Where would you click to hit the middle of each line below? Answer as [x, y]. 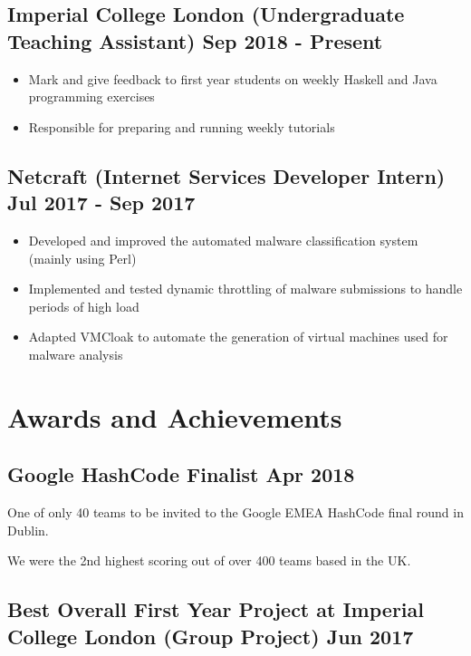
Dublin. [28, 530]
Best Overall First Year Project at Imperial [216, 609]
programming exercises [91, 96]
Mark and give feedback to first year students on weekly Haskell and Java [233, 78]
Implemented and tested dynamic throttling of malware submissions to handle [245, 289]
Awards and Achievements [175, 416]
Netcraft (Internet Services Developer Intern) [226, 175]
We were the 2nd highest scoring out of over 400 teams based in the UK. [209, 560]
